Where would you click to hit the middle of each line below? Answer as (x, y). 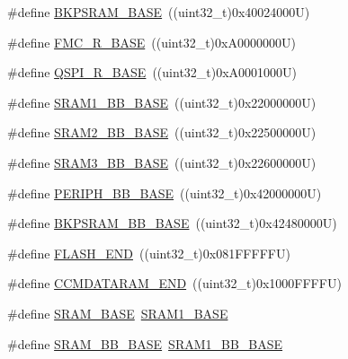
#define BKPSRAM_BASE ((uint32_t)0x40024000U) (159, 12)
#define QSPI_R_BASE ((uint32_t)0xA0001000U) (152, 72)
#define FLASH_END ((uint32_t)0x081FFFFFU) (149, 253)
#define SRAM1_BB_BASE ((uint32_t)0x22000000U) (162, 102)
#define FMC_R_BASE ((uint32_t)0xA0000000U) (152, 42)
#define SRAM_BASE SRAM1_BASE (118, 313)
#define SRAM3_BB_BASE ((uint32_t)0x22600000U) (162, 162)
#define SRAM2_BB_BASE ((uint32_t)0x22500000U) (162, 132)
